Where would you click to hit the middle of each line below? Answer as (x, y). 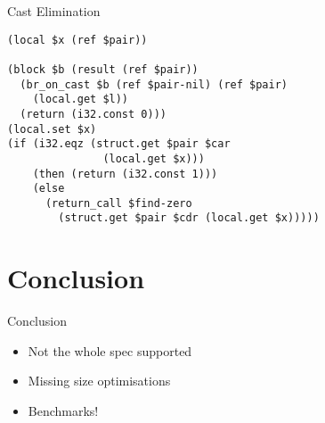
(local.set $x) (52, 129)
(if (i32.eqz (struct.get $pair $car (119, 144)
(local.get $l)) (81, 100)
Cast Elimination (54, 11)
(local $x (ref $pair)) (77, 40)
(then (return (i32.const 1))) (125, 174)
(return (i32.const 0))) (93, 114)
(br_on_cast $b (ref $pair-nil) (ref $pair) (154, 84)
